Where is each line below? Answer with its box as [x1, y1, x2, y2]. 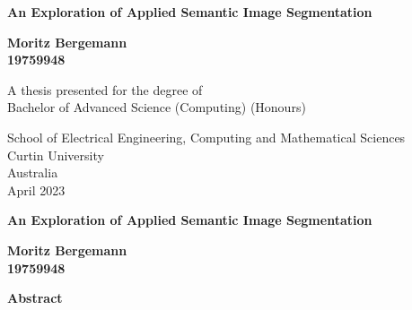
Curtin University [7, 145, 104, 164]
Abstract [7, 288, 63, 307]
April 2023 [7, 180, 66, 199]
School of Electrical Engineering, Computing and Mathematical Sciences [7, 127, 406, 146]
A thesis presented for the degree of [7, 80, 203, 99]
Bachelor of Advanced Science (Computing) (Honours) [7, 98, 306, 116]
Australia [7, 163, 58, 182]
